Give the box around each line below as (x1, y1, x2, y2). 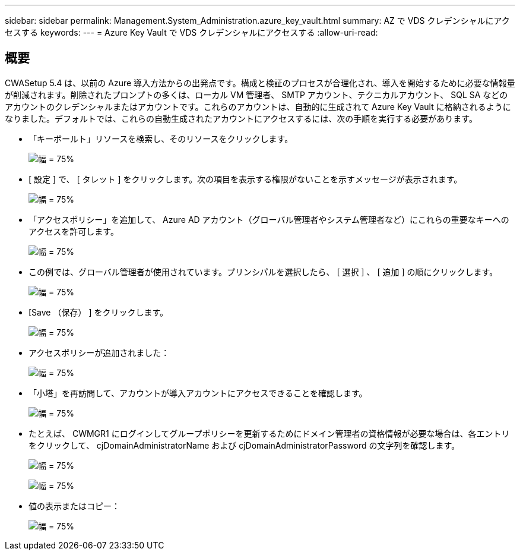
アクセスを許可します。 (28, 226, 119, 236)
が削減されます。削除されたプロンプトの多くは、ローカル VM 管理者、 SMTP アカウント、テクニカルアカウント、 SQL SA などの (5, 89, 508, 100)
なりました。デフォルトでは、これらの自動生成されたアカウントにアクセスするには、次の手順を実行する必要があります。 (5, 113, 477, 124)
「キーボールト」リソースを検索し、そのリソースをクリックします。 (28, 133, 293, 144)
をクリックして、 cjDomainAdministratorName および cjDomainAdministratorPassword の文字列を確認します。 (28, 440, 460, 450)
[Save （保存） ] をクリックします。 (28, 307, 169, 317)
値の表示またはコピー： (28, 500, 120, 511)
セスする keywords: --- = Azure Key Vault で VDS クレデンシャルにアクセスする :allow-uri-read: (5, 27, 378, 37)
